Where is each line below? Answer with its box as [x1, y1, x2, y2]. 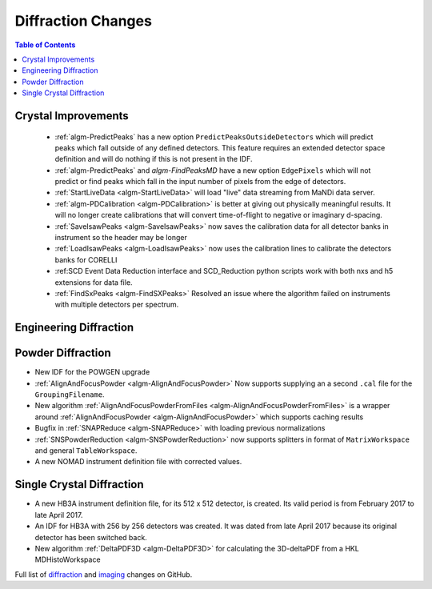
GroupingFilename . [34, 390, 105, 399]
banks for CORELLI [54, 254, 118, 264]
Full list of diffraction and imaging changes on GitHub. [14, 569, 193, 579]
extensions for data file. [54, 277, 133, 287]
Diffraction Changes [14, 12, 152, 30]
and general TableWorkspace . [34, 446, 138, 455]
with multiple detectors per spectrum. [54, 300, 179, 310]
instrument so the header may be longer [54, 233, 187, 242]
